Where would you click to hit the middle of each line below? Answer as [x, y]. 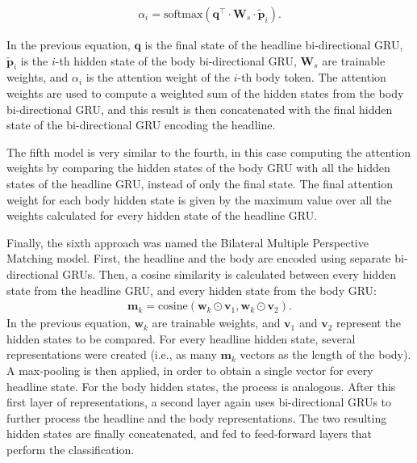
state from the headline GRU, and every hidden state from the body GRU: [192, 290]
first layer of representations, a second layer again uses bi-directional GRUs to [199, 402]
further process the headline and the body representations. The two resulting [197, 417]
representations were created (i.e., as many [112, 354]
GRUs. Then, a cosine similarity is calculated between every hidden [229, 274]
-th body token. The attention [312, 77]
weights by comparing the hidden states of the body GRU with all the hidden [198, 168]
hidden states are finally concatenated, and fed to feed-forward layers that [190, 434]
